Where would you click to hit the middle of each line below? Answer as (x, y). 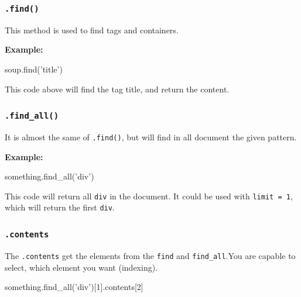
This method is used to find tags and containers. (92, 30)
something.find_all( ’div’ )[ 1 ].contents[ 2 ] (74, 287)
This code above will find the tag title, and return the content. (117, 89)
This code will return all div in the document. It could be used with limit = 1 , (149, 196)
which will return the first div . (60, 207)
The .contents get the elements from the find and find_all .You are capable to (150, 255)
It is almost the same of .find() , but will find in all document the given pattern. (151, 137)
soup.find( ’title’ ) (34, 69)
